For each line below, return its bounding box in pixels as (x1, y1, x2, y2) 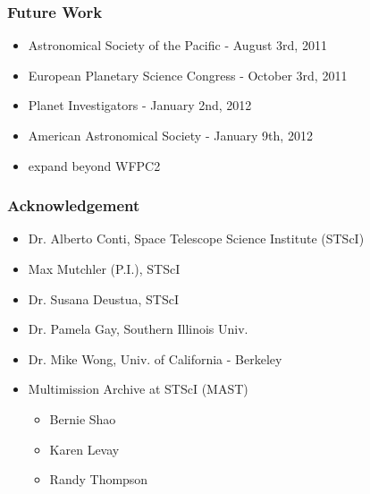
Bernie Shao (49, 409, 116, 428)
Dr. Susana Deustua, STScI (28, 289, 180, 308)
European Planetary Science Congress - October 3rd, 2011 (28, 65, 348, 84)
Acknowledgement (7, 194, 140, 217)
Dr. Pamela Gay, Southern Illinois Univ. (28, 319, 248, 338)
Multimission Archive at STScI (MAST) (28, 379, 248, 398)
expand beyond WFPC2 (28, 156, 161, 175)
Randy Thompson (49, 470, 148, 489)
